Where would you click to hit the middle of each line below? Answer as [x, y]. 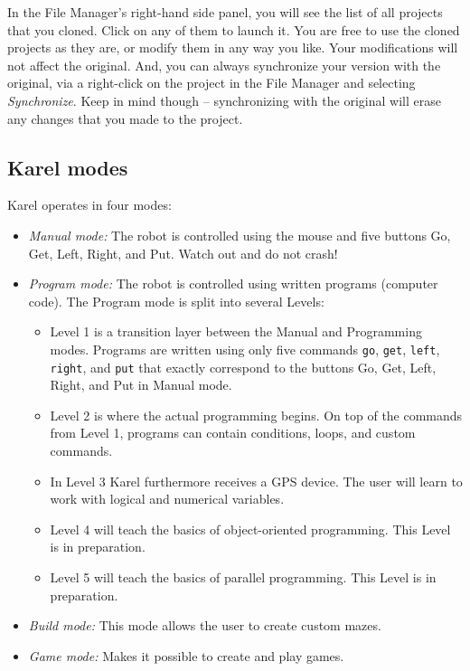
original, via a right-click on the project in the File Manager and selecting [211, 83]
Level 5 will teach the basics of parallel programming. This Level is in [243, 576]
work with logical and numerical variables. [167, 499]
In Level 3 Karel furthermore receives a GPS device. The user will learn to [256, 481]
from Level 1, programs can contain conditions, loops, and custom [233, 433]
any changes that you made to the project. [125, 118]
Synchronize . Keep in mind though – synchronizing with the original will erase [224, 100]
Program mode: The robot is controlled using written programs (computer [233, 284]
